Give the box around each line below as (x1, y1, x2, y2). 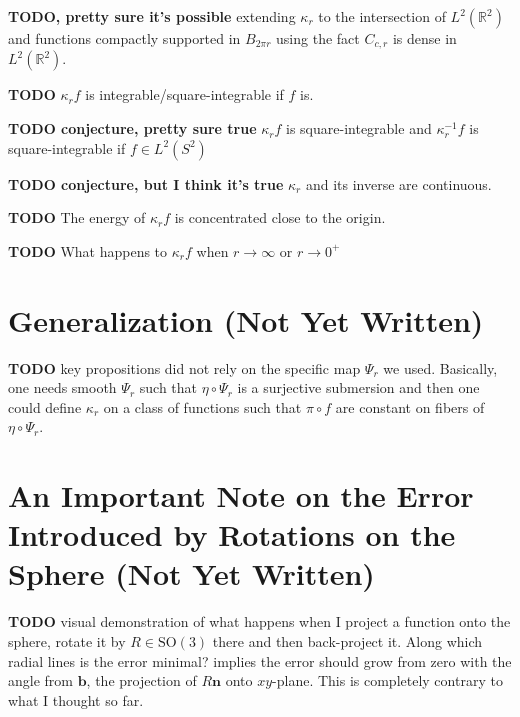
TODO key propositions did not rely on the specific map (8, 357, 361, 378)
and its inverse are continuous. (305, 173, 492, 194)
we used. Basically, (383, 357, 498, 378)
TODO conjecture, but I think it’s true (8, 173, 284, 194)
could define (8, 396, 82, 417)
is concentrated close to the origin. (174, 207, 386, 228)
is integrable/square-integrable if (85, 84, 284, 105)
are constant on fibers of (335, 396, 485, 417)
